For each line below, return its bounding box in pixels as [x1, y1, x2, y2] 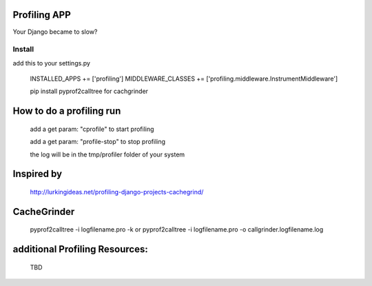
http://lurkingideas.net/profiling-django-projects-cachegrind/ [30, 188, 204, 196]
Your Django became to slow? [12, 28, 98, 36]
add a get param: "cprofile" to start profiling [30, 125, 154, 133]
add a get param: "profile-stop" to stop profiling [30, 138, 165, 146]
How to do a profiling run [12, 105, 121, 117]
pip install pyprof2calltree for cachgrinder [30, 87, 148, 96]
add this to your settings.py [12, 59, 91, 67]
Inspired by [12, 168, 62, 180]
